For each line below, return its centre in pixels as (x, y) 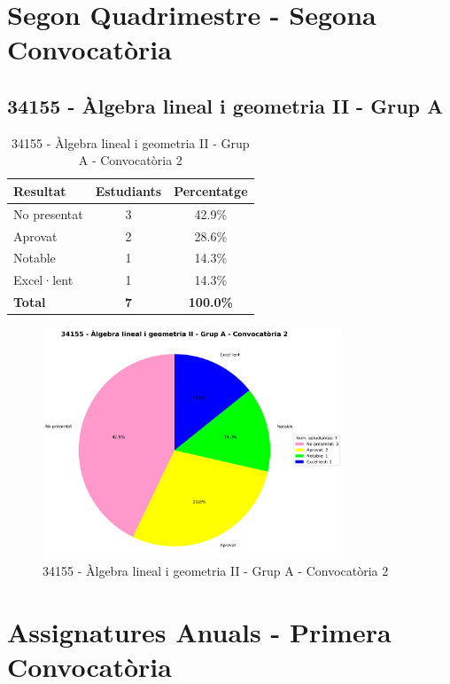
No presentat (48, 213)
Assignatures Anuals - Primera (199, 632)
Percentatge (211, 190)
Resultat (40, 190)
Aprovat (35, 236)
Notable (35, 258)
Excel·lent (43, 280)
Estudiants (128, 190)
